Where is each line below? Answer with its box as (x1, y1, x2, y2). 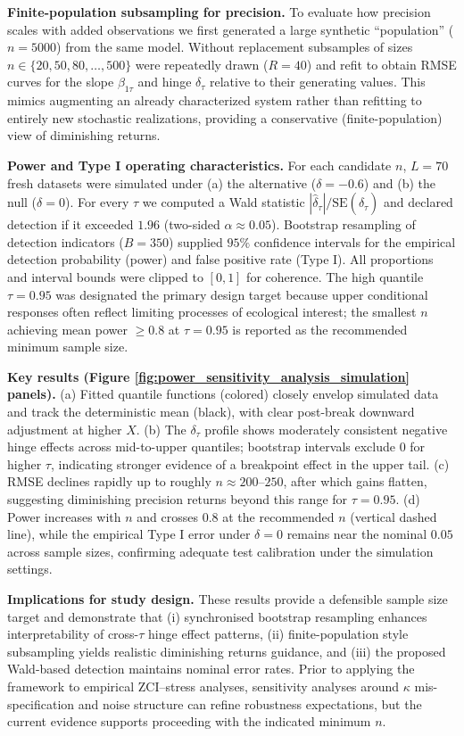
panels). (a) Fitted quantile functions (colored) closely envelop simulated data (7, 385, 439, 403)
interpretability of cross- (7, 624, 139, 643)
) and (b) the (363, 173, 435, 192)
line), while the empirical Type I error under (7, 525, 251, 543)
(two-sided (163, 215, 220, 234)
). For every (64, 193, 129, 211)
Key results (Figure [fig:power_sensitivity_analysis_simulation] (7, 367, 410, 385)
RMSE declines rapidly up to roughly (7, 472, 211, 491)
